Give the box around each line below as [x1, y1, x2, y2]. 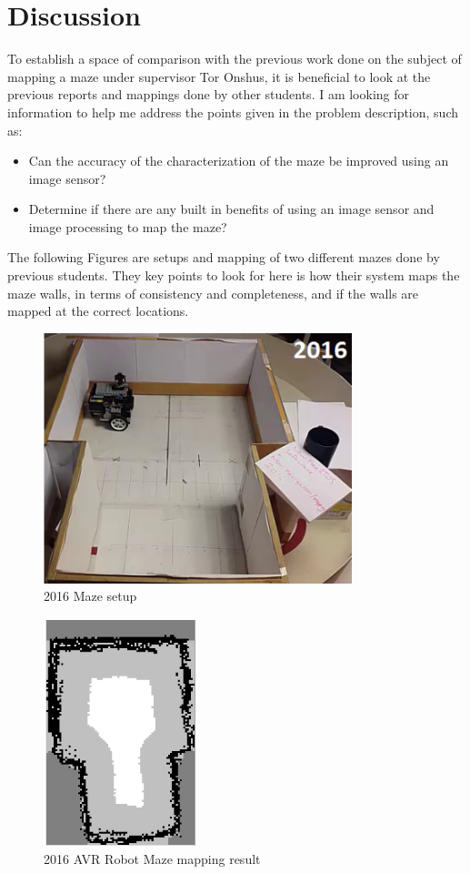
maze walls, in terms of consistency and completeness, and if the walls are [7, 283, 419, 302]
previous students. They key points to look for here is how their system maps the [7, 266, 460, 285]
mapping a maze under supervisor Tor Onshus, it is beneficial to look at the [7, 66, 431, 86]
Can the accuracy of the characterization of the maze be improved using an [28, 151, 449, 170]
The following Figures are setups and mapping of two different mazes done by [7, 248, 440, 267]
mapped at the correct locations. [7, 301, 189, 320]
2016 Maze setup [44, 586, 137, 605]
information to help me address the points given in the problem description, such [7, 102, 459, 121]
